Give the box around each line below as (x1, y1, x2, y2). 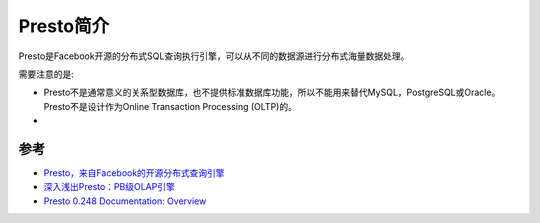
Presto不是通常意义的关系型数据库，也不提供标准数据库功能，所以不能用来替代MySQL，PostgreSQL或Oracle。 (43, 86, 501, 99)
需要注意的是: (18, 68, 75, 80)
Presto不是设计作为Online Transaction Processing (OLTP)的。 (43, 100, 297, 112)
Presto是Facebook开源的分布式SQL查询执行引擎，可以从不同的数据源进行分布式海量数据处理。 (18, 50, 410, 62)
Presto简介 (18, 15, 110, 37)
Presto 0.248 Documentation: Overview (43, 195, 207, 207)
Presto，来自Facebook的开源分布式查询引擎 (43, 167, 225, 179)
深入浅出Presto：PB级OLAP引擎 (43, 181, 175, 193)
